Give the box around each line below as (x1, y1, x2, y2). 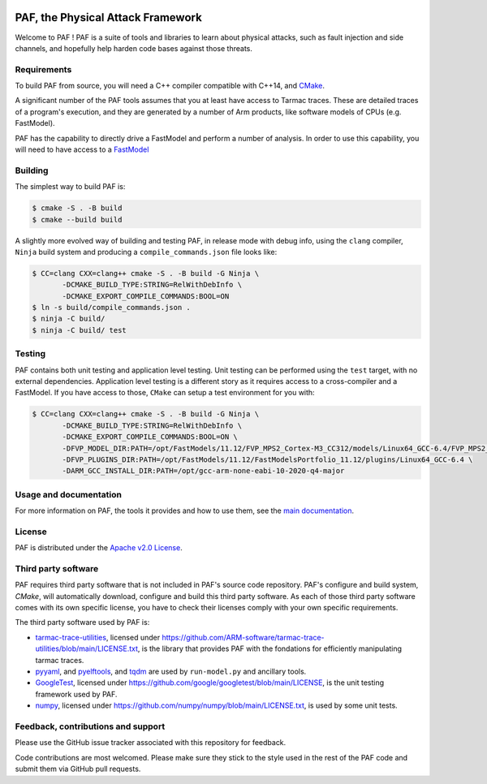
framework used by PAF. (35, 689, 118, 699)
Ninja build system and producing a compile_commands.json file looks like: (15, 247, 278, 256)
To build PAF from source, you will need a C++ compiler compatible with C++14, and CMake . (15, 81, 325, 91)
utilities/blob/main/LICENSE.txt (35, 644, 138, 653)
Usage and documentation (15, 489, 122, 500)
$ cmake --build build (32, 215, 123, 224)
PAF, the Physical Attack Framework (15, 11, 202, 24)
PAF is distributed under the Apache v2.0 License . (15, 543, 183, 553)
